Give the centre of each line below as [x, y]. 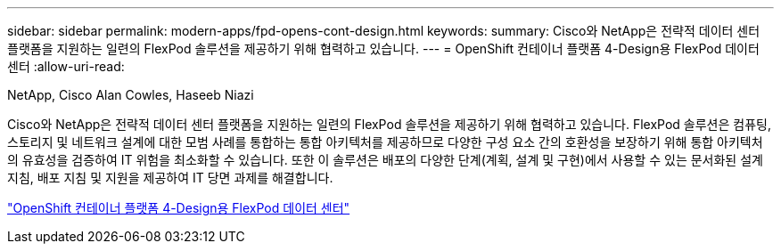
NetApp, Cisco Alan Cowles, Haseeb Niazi [131, 95]
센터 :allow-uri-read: [66, 66]
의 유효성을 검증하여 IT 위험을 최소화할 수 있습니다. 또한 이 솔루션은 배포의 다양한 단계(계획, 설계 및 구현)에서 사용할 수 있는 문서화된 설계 [385, 160]
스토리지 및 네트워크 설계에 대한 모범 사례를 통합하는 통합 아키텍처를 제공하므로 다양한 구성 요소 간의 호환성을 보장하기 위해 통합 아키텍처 [385, 142]
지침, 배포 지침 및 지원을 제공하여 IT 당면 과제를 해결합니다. [170, 178]
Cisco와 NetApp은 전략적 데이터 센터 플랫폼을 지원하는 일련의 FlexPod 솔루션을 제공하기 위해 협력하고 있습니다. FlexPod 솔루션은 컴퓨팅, [389, 124]
